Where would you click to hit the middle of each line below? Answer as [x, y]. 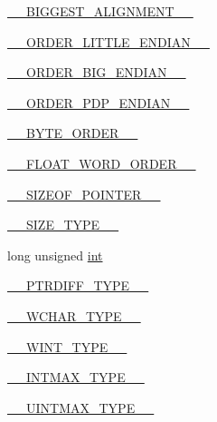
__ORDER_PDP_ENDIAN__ [99, 102]
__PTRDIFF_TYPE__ [78, 285]
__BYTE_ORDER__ [73, 133]
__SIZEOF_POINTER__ [84, 194]
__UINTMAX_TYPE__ [81, 407]
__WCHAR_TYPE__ [74, 315]
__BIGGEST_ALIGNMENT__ [100, 11]
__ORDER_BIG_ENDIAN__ [97, 72]
